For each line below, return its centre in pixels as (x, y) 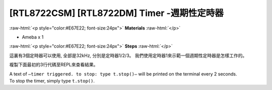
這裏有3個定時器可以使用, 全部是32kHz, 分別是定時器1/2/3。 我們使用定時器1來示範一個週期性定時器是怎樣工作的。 (128, 55)
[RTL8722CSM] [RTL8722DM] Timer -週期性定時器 (116, 13)
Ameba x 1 (33, 37)
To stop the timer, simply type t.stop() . (52, 80)
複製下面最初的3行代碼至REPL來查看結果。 (54, 64)
